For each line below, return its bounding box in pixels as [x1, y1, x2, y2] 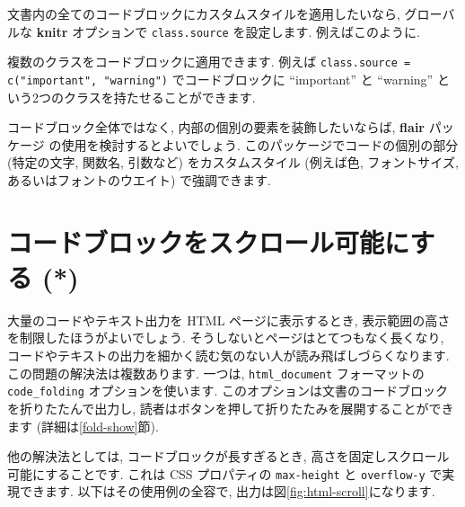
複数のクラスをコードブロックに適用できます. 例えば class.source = [7, 52, 411, 71]
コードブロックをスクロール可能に [7, 223, 410, 260]
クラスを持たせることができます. [63, 87, 256, 106]
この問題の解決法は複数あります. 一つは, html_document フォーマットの [7, 363, 425, 382]
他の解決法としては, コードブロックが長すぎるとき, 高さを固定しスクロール [7, 447, 450, 466]
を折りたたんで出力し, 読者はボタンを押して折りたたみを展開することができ [7, 398, 454, 417]
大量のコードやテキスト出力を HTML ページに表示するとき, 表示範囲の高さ [7, 310, 451, 329]
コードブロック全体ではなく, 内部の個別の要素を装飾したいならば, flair [7, 118, 425, 137]
